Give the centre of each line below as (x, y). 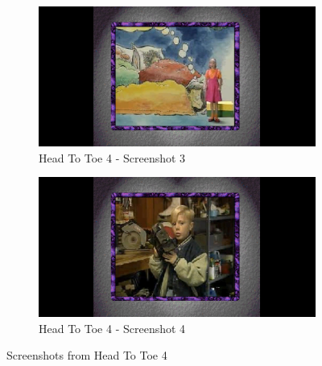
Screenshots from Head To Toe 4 (87, 355)
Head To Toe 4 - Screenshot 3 (112, 157)
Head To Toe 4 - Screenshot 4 (112, 328)
